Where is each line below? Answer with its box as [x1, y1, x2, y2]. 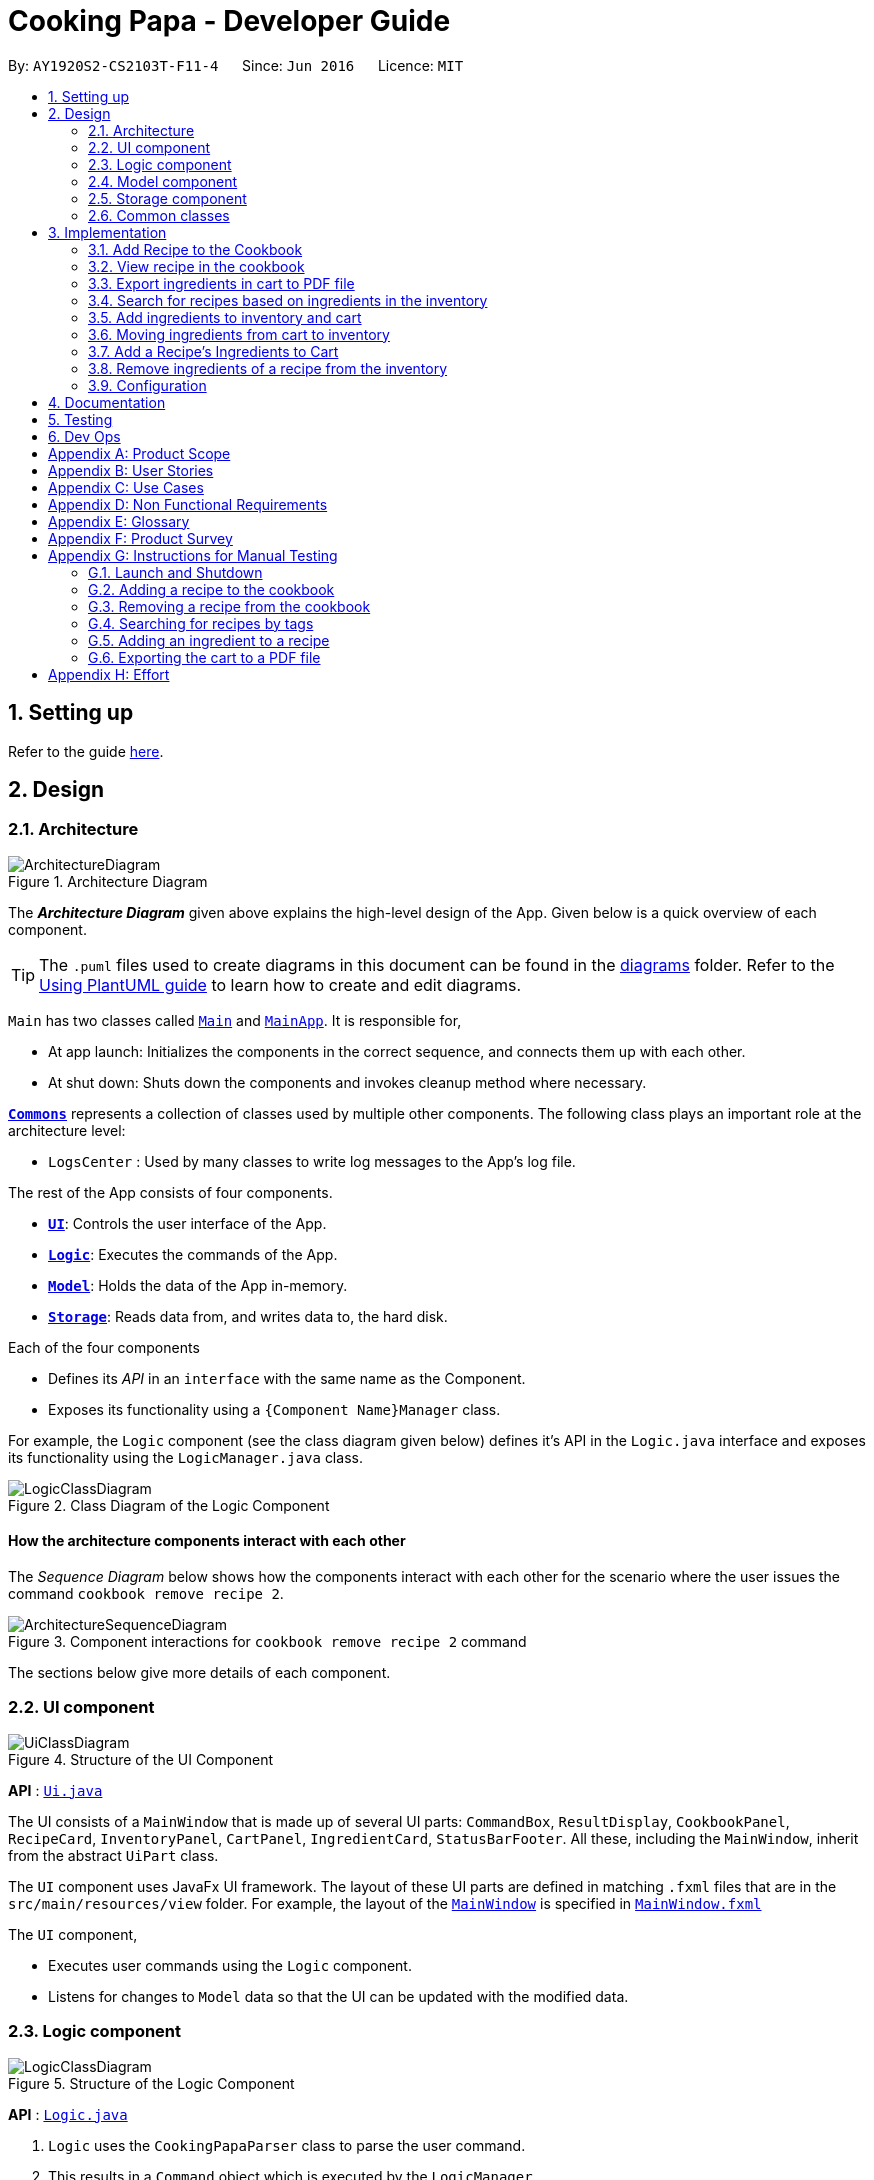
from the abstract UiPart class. [8, 1846, 219, 1864]
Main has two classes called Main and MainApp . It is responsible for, [8, 1011, 462, 1029]
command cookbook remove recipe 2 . [8, 1585, 284, 1603]
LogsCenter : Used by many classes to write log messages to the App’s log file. [48, 1152, 576, 1170]
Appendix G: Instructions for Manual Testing [48, 546, 338, 564]
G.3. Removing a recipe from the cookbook [88, 597, 371, 615]
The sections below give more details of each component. [8, 1664, 391, 1682]
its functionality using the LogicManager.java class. [8, 1448, 363, 1466]
